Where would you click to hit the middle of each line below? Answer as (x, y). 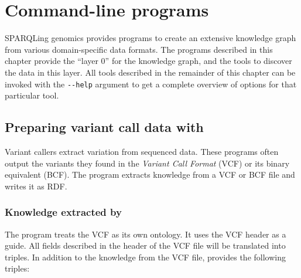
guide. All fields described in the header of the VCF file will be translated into (145, 245)
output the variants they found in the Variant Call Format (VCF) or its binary (147, 163)
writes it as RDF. (36, 186)
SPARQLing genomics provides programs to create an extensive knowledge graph (150, 38)
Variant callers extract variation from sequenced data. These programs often (142, 151)
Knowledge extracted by (63, 212)
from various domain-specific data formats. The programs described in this (139, 49)
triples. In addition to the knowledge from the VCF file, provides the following (145, 257)
